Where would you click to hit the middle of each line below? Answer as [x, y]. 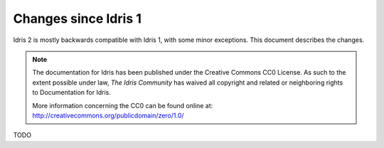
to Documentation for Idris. [72, 92]
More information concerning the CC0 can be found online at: [123, 105]
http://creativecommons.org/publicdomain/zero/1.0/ [108, 115]
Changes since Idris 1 [78, 18]
